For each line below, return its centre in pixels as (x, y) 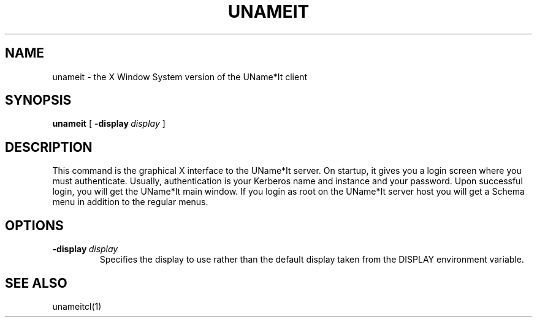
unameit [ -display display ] (109, 124)
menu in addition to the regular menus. (130, 202)
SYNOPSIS (38, 100)
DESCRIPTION (49, 147)
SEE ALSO (36, 283)
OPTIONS (34, 225)
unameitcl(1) (77, 306)
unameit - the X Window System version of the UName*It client (180, 77)
